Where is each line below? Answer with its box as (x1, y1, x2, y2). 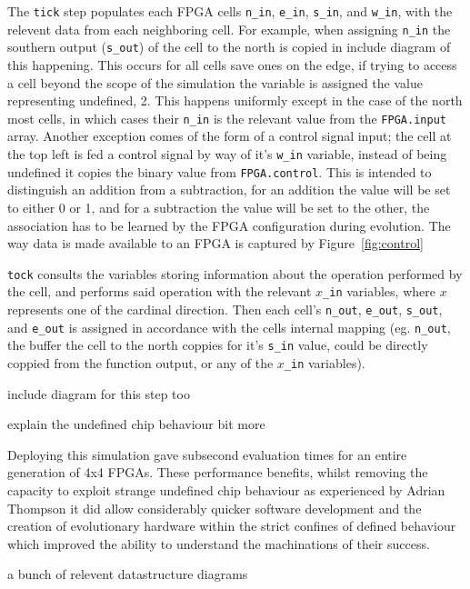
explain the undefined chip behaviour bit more (7, 414, 265, 434)
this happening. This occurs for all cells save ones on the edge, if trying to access (7, 55, 457, 74)
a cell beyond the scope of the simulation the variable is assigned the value (7, 73, 423, 92)
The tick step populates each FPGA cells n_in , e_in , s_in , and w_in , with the (7, 2, 453, 20)
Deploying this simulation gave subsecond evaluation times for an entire (7, 444, 407, 464)
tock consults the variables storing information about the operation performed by (7, 264, 463, 283)
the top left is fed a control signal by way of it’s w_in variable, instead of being (7, 145, 447, 163)
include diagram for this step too (7, 384, 190, 403)
